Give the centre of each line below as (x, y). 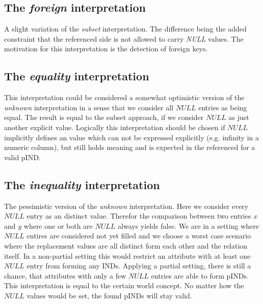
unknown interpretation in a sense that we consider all (89, 107)
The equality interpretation (77, 76)
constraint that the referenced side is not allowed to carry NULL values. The (124, 38)
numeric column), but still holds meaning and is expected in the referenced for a (130, 147)
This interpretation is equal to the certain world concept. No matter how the (124, 285)
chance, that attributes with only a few (65, 275)
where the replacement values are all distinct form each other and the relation (126, 245)
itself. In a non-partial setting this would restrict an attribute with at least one (127, 255)
